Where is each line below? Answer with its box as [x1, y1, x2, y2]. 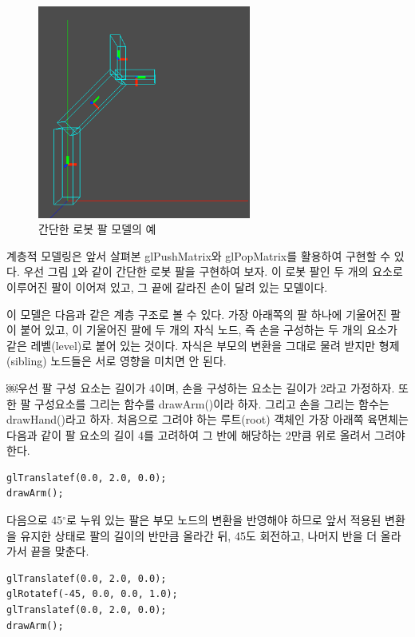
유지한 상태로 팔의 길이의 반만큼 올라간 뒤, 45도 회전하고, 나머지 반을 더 [20, 527, 377, 543]
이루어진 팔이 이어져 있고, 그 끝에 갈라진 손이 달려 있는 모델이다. [6, 278, 328, 295]
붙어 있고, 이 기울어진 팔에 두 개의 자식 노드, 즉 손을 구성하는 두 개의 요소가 [20, 321, 397, 338]
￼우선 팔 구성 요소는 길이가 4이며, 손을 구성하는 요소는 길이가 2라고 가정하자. [6, 379, 395, 396]
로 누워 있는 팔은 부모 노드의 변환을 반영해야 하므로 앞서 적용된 [66, 512, 381, 528]
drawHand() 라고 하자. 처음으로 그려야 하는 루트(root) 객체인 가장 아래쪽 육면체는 [6, 411, 409, 428]
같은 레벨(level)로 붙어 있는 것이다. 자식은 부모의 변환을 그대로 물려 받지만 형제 [6, 336, 400, 353]
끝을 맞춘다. [30, 543, 89, 559]
